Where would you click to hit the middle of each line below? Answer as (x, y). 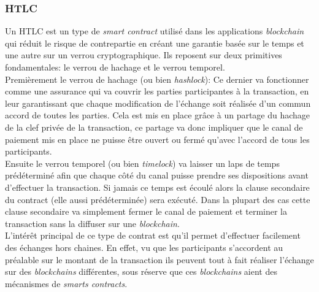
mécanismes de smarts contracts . (66, 283)
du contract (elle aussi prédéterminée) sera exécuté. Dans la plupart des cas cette (158, 199)
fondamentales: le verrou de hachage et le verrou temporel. (115, 67)
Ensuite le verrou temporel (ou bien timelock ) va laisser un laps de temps (142, 163)
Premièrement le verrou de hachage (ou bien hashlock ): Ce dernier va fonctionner (157, 79)
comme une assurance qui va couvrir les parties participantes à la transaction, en (157, 91)
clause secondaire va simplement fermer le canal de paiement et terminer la (146, 211)
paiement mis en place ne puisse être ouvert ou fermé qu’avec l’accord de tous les (157, 139)
